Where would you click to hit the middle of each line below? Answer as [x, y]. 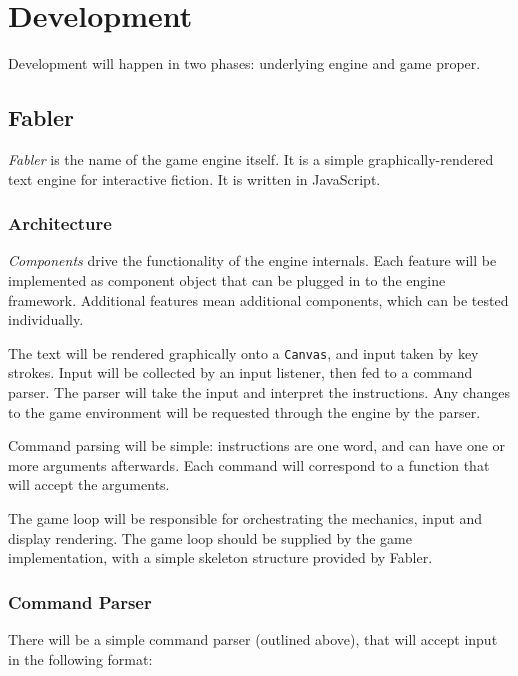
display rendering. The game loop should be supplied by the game [210, 537]
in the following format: [80, 658]
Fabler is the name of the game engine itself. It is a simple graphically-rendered [251, 158]
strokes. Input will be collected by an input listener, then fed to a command [240, 372]
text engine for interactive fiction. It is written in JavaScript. [194, 178]
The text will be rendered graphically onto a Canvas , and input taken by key [243, 352]
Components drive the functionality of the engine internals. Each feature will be [252, 260]
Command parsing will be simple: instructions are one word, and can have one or [257, 445]
